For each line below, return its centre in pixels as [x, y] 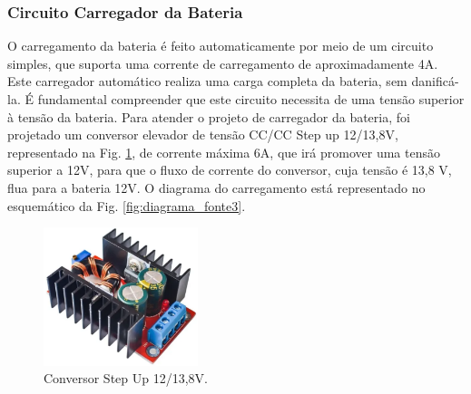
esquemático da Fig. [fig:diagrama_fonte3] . [127, 205]
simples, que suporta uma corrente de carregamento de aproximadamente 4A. [223, 63]
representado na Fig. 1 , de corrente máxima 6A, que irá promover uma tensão [224, 152]
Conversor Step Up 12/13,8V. [126, 378]
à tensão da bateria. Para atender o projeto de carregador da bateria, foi [209, 116]
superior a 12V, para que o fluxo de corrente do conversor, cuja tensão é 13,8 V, [230, 170]
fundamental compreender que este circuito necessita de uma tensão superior [251, 99]
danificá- [435, 81]
